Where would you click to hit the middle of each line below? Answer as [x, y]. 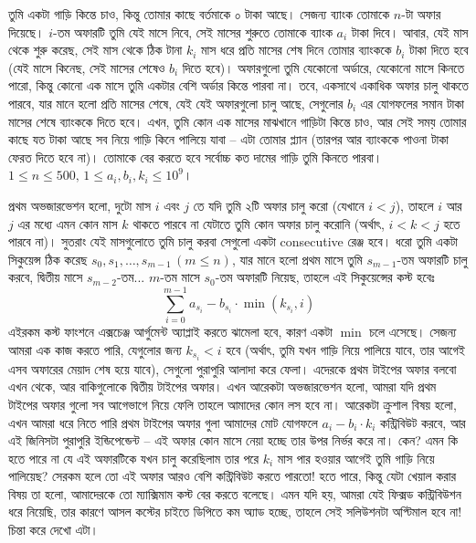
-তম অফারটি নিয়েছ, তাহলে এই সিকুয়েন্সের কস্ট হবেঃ [325, 277]
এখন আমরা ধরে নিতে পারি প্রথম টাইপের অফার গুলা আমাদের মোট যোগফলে [163, 422]
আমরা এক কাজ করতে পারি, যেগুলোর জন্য [95, 349]
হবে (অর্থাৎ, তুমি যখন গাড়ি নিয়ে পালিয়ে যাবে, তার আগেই [345, 349]
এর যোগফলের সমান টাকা [412, 103]
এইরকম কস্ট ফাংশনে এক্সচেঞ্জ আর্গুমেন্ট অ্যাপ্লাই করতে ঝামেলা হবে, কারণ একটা [170, 332]
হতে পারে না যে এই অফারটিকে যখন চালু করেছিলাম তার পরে [134, 458]
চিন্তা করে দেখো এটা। [53, 530]
